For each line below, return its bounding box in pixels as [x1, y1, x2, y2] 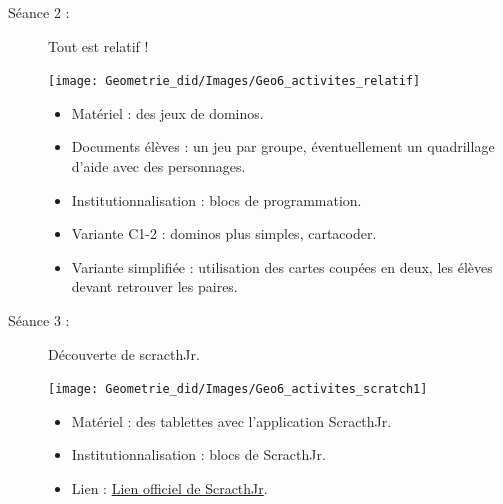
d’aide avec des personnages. [71, 156, 246, 177]
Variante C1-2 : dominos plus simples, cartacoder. [71, 223, 377, 244]
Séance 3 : [8, 310, 70, 330]
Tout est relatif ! [48, 35, 149, 56]
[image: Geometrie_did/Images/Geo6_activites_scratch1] [48, 382, 428, 397]
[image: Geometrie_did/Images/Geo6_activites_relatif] [48, 74, 421, 89]
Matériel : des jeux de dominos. [71, 102, 264, 123]
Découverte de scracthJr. [48, 343, 200, 364]
